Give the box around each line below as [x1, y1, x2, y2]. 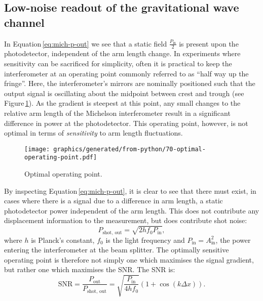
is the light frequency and [105, 234, 185, 245]
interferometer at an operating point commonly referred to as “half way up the [4, 68, 249, 78]
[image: [24, 145, 50, 153]
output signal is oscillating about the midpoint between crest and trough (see [4, 88, 244, 98]
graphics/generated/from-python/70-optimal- [53, 145, 206, 153]
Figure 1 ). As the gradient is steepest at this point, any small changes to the [4, 98, 241, 108]
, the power [215, 234, 251, 245]
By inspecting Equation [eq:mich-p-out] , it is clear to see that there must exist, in [4, 185, 256, 196]
